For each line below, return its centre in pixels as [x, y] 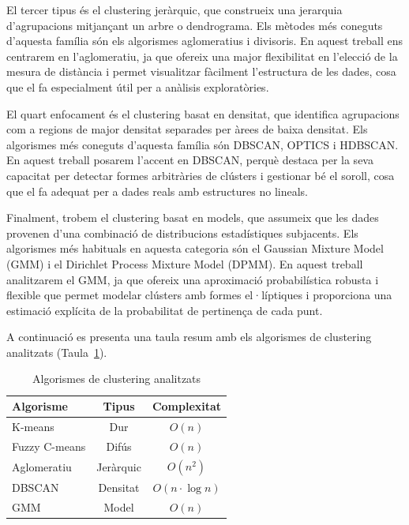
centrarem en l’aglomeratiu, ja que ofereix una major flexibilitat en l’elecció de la [202, 56]
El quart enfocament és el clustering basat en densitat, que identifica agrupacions [203, 113]
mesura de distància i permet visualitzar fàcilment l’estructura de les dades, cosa [201, 71]
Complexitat [187, 406]
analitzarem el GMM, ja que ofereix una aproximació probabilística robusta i [193, 279]
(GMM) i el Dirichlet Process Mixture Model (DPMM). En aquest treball [185, 263]
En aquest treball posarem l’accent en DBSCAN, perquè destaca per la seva [190, 160]
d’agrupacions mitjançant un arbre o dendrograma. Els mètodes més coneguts [195, 25]
